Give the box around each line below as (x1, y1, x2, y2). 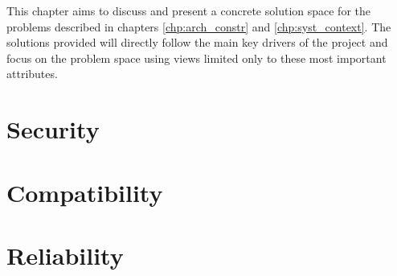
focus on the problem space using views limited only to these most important (6, 49, 387, 66)
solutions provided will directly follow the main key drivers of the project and (6, 34, 388, 51)
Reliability (6, 238, 124, 271)
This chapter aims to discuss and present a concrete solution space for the (6, 2, 370, 19)
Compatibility (6, 175, 163, 208)
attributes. (6, 65, 58, 82)
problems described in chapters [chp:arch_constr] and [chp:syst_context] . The (6, 18, 391, 35)
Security (6, 113, 100, 146)
